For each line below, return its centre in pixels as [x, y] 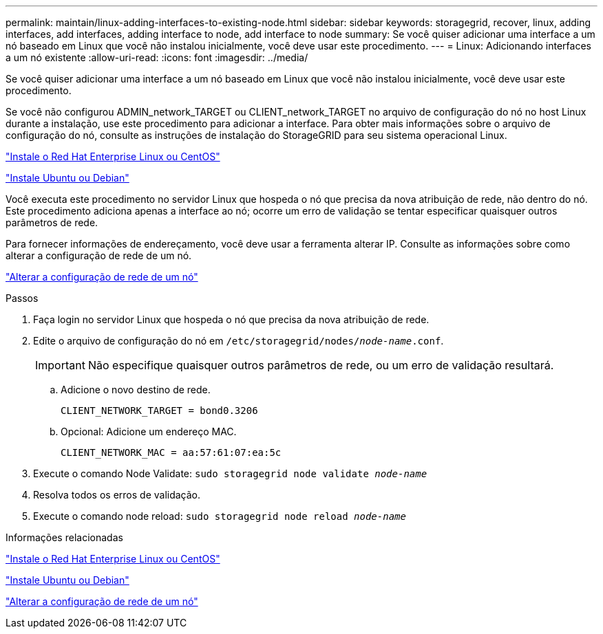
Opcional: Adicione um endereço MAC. [149, 431]
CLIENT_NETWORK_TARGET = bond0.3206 [159, 411]
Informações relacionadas [64, 537]
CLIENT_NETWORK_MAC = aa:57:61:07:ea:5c [171, 452]
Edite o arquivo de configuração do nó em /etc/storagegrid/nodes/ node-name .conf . [239, 341]
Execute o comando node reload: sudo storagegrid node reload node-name [220, 516]
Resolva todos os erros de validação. [117, 495]
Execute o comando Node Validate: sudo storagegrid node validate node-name [230, 473]
